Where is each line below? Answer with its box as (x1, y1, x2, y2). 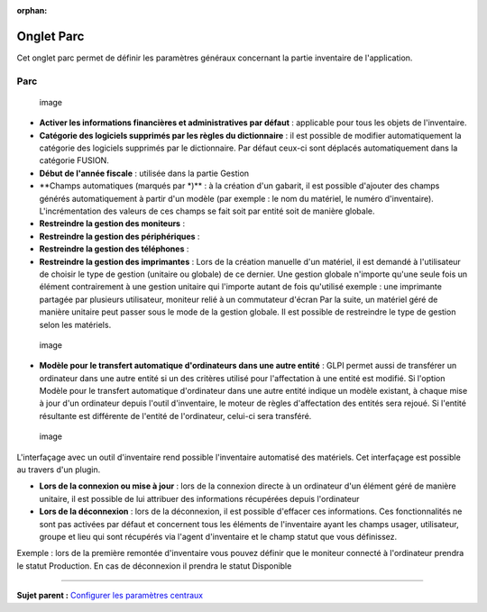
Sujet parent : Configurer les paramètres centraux (16, 590, 203, 601)
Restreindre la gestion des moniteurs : (39, 218, 185, 229)
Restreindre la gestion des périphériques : (39, 231, 200, 242)
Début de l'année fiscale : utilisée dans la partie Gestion (39, 168, 250, 178)
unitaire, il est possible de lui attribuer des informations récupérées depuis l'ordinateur (39, 493, 360, 504)
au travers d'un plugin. (16, 464, 101, 475)
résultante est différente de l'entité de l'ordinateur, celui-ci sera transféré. (39, 410, 312, 421)
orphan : (16, 5, 48, 15)
